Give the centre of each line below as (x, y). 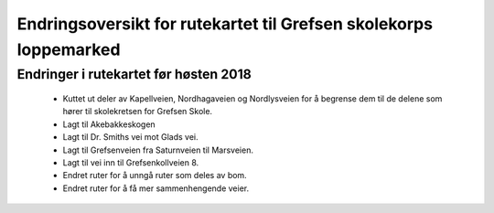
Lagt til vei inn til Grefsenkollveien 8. (131, 162)
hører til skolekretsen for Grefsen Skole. (138, 112)
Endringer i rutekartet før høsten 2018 (134, 74)
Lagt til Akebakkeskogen (109, 124)
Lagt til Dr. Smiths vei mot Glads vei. (130, 137)
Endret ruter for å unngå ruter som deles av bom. (155, 176)
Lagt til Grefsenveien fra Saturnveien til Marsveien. (158, 150)
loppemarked (69, 49)
